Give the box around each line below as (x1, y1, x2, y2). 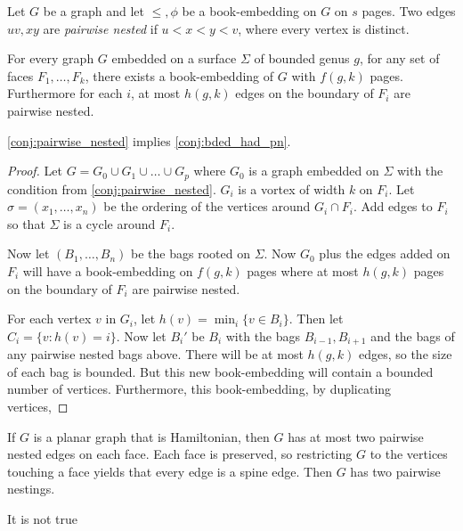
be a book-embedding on (182, 2, 317, 20)
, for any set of (359, 49, 440, 68)
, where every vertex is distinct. (238, 19, 410, 37)
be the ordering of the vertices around (103, 197, 311, 216)
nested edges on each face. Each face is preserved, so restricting (7, 445, 353, 463)
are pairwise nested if (43, 19, 158, 37)
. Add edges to (353, 197, 433, 216)
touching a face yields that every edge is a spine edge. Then (7, 462, 333, 480)
